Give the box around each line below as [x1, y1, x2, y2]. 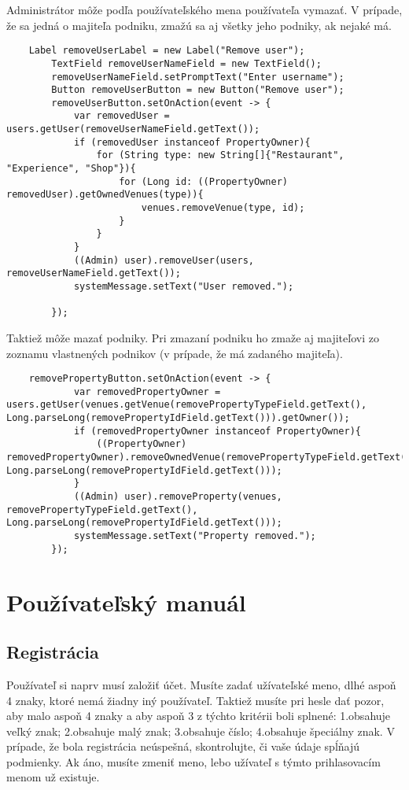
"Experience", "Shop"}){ [6, 163, 136, 175]
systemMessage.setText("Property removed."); [73, 530, 316, 542]
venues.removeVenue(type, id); [141, 202, 305, 214]
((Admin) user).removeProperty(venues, [73, 491, 282, 503]
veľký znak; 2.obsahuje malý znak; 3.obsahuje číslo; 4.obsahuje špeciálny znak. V [6, 722, 395, 739]
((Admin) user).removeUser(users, [73, 254, 254, 266]
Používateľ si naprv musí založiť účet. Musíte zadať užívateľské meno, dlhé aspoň [6, 676, 396, 692]
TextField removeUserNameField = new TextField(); [51, 57, 322, 69]
